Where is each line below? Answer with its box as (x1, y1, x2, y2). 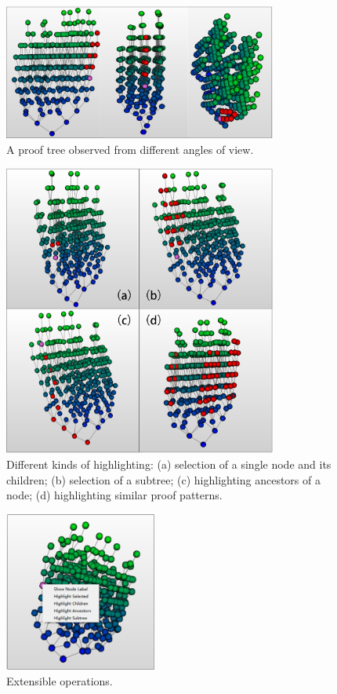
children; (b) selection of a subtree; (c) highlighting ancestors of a (6, 471, 321, 488)
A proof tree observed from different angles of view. (6, 141, 254, 157)
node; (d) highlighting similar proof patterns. (6, 487, 223, 503)
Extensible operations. (6, 672, 113, 689)
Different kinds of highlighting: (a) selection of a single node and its (6, 456, 332, 473)
